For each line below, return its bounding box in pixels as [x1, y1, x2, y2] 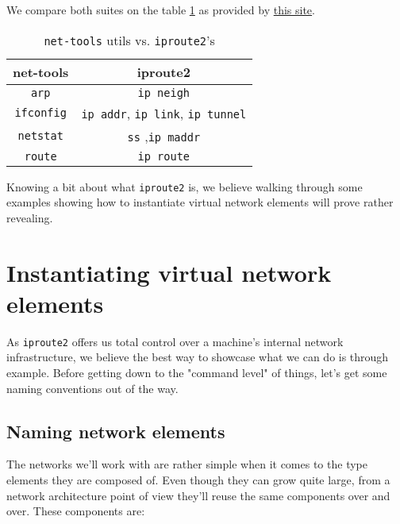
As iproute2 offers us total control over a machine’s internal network [6, 333, 344, 349]
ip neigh [137, 86, 190, 99]
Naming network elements [6, 418, 225, 443]
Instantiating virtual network [6, 256, 332, 288]
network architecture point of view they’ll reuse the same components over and [6, 487, 390, 503]
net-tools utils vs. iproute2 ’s [44, 30, 215, 49]
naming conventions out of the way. [6, 380, 179, 396]
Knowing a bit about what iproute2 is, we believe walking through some [6, 178, 363, 195]
